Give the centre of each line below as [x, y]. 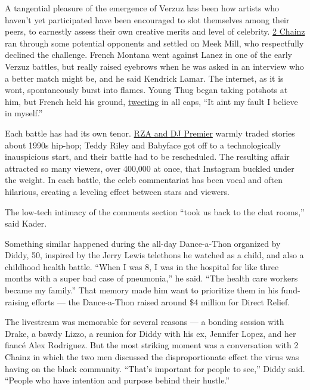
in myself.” [24, 113]
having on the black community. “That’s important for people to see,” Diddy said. [155, 368]
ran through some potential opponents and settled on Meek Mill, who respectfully [154, 43]
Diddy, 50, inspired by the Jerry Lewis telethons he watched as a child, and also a [154, 255]
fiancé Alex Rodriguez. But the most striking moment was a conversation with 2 [152, 345]
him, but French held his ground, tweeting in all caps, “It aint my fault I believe [151, 101]
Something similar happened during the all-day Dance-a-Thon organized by [143, 243]
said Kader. [26, 223]
